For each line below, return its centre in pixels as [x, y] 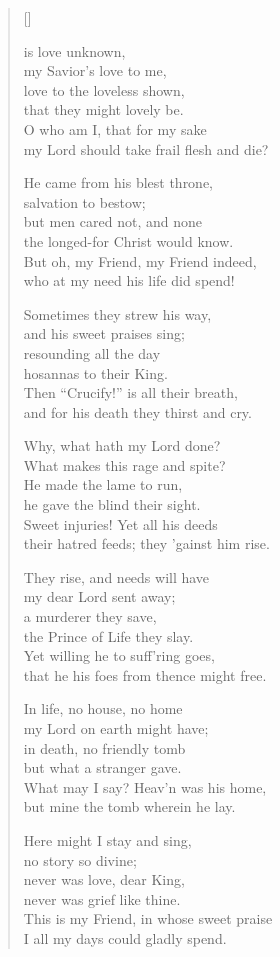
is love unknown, [74, 50]
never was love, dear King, [104, 879]
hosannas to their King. [95, 372]
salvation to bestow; [84, 201]
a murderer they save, [90, 616]
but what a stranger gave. [102, 767]
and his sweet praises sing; [104, 333]
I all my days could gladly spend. [125, 937]
